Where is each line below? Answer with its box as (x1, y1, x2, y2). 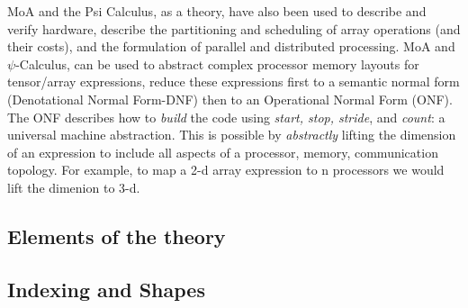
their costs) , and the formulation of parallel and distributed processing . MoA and (7, 37, 455, 56)
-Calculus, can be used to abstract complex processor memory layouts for (15, 54, 419, 73)
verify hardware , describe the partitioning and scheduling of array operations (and (7, 19, 461, 38)
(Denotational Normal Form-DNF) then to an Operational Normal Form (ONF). (7, 89, 453, 108)
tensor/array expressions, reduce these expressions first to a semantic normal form (7, 72, 460, 91)
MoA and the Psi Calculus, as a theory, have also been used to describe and (7, 2, 427, 20)
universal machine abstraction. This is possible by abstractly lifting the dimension (7, 125, 456, 144)
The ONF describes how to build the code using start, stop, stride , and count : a (7, 107, 445, 126)
